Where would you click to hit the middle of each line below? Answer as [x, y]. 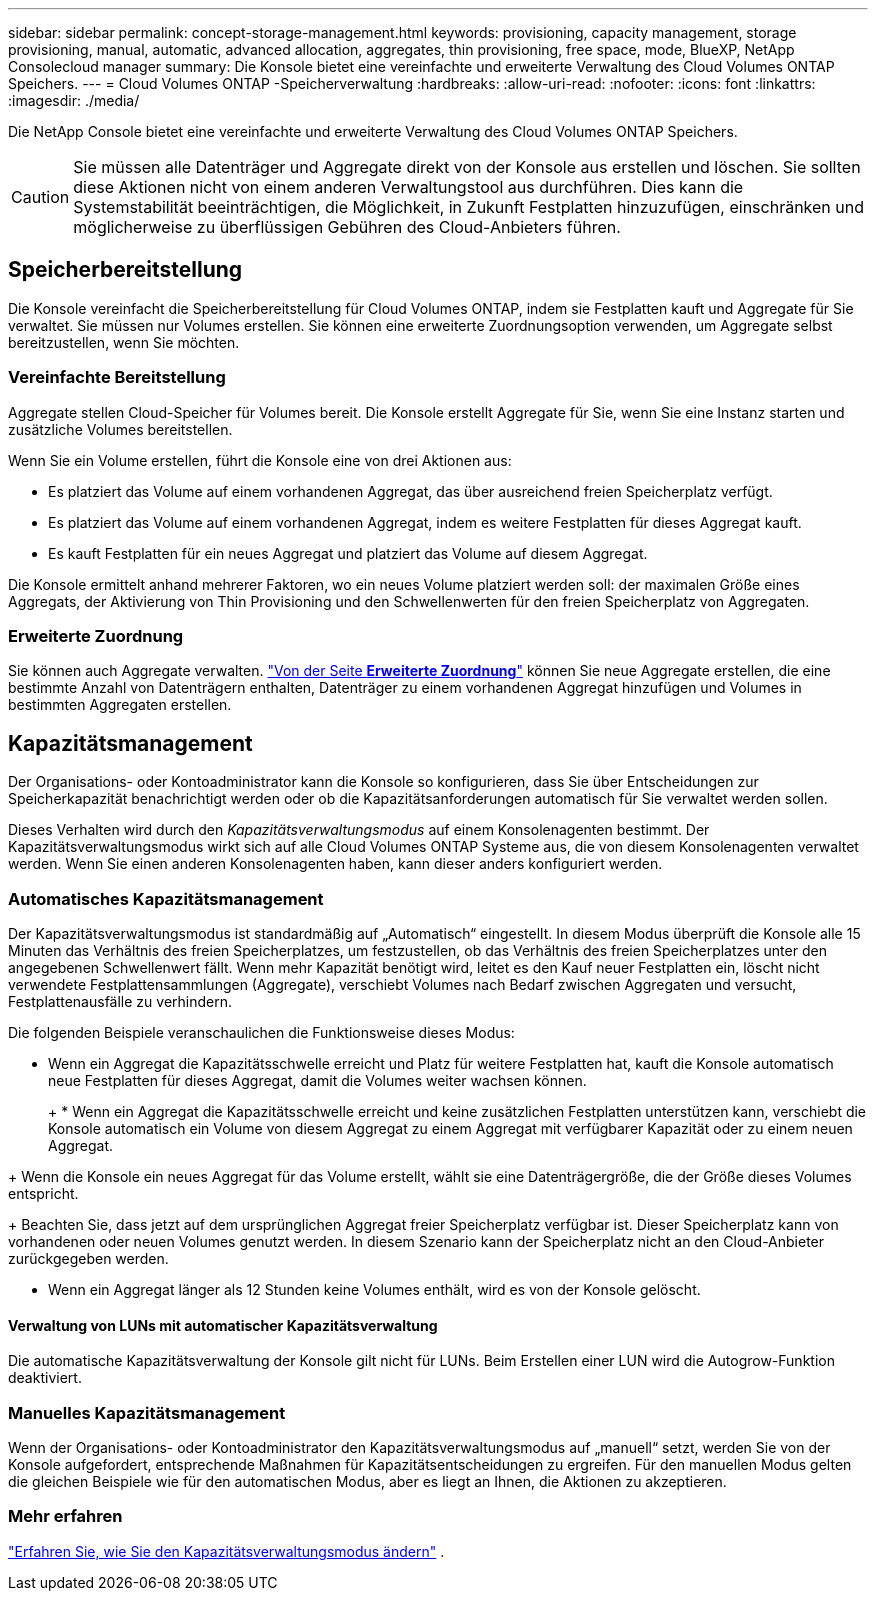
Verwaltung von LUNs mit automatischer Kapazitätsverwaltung [223, 1325]
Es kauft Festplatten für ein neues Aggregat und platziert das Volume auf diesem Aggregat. [348, 553]
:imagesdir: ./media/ [74, 100]
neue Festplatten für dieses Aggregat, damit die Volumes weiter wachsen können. [317, 1080]
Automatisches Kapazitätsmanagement [166, 898]
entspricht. [43, 1193]
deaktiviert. [45, 1378]
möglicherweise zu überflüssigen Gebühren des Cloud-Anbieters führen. [347, 227]
